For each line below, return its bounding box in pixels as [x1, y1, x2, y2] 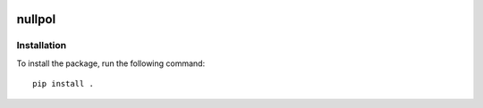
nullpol [16, 12, 56, 27]
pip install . [32, 79, 94, 89]
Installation [16, 39, 67, 52]
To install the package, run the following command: [16, 58, 206, 69]
